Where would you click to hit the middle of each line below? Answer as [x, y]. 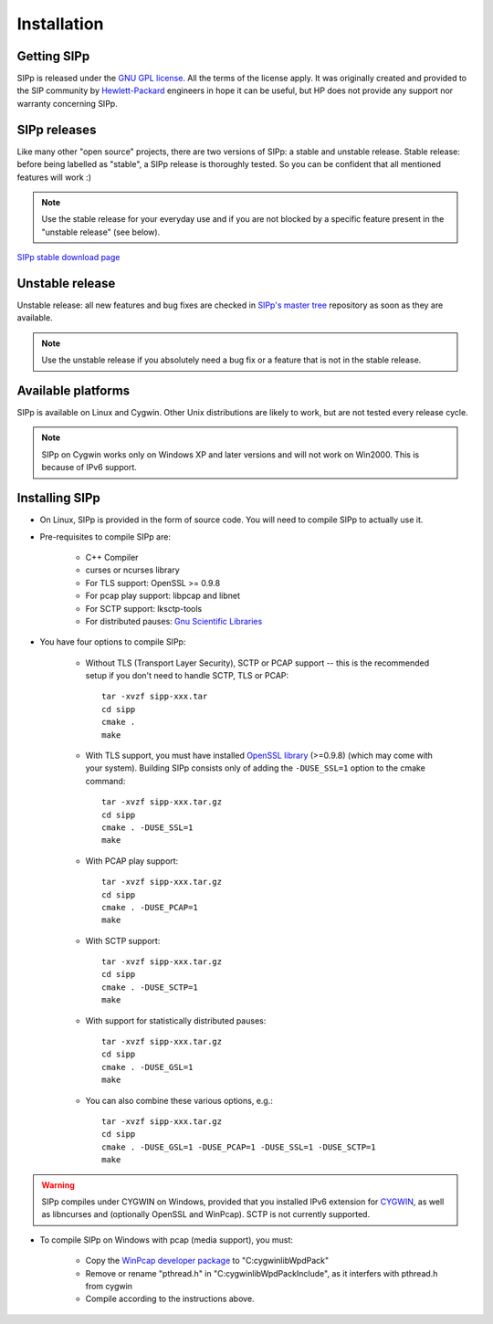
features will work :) [54, 177]
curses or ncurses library [132, 570]
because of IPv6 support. [89, 468]
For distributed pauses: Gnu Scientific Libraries [174, 621]
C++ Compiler [112, 557]
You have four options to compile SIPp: [113, 642]
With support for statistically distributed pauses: [176, 1020]
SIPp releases [57, 129]
